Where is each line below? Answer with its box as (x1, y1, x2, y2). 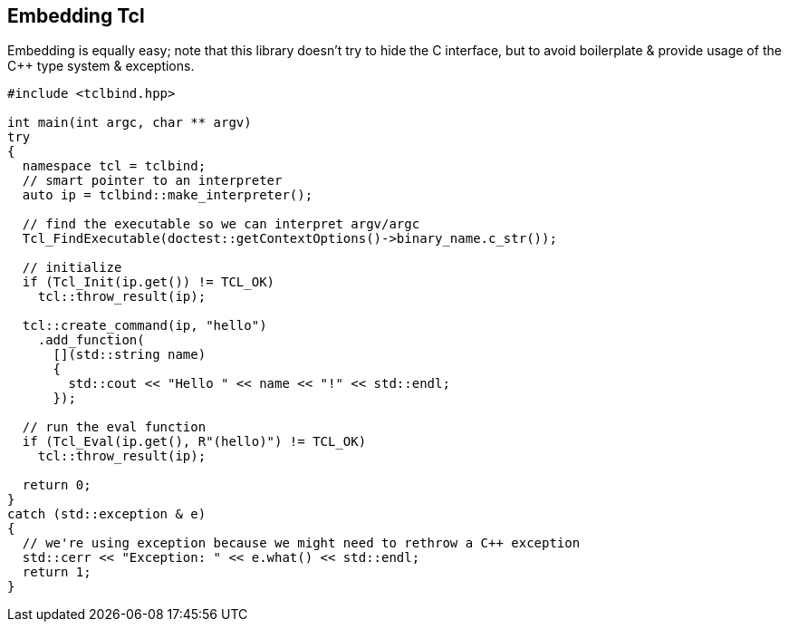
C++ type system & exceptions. (7, 58, 195, 74)
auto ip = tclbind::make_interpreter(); (22, 188, 313, 203)
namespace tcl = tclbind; (22, 159, 207, 174)
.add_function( (37, 333, 145, 348)
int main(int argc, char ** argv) (7, 115, 252, 131)
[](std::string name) (53, 347, 207, 363)
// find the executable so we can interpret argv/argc (22, 217, 420, 232)
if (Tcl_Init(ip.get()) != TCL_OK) (22, 275, 275, 290)
